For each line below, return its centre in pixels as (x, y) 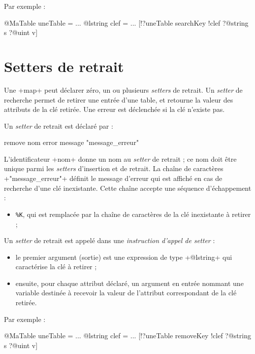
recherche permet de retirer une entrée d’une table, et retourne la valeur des (119, 99)
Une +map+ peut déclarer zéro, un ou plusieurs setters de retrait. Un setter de (123, 89)
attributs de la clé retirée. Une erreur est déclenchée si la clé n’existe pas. (114, 109)
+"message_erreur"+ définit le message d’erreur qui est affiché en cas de (113, 178)
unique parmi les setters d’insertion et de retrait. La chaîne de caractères (114, 168)
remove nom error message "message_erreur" (71, 142)
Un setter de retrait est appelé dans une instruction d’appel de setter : (110, 240)
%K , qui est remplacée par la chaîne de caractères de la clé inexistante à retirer (133, 214)
